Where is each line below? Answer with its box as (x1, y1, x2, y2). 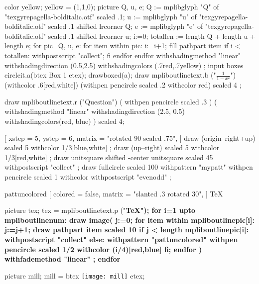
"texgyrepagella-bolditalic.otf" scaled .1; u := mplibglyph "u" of (4, 11, 197, 21)
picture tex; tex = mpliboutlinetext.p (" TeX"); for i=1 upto (4, 205, 196, 215)
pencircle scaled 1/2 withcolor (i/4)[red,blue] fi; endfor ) (4, 244, 202, 254)
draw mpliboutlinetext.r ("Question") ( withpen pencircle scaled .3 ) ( (4, 96, 217, 106)
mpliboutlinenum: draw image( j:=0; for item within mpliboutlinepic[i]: (4, 214, 255, 225)
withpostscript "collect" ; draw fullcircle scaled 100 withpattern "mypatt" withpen (4, 162, 253, 172)
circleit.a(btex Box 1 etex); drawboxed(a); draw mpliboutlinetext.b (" (4, 70, 216, 80)
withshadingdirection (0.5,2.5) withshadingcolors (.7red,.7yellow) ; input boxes (4, 60, 244, 70)
